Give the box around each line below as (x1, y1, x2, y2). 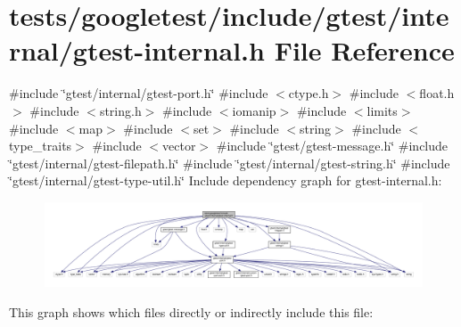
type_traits (9, 136, 72, 155)
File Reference (274, 32, 455, 69)
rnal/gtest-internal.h (9, 32, 265, 69)
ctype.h (288, 84, 329, 102)
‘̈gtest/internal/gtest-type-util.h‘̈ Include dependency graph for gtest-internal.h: (9, 171, 442, 190)
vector (162, 136, 196, 155)
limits (366, 101, 398, 119)
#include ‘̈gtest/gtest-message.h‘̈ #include (216, 136, 449, 155)
